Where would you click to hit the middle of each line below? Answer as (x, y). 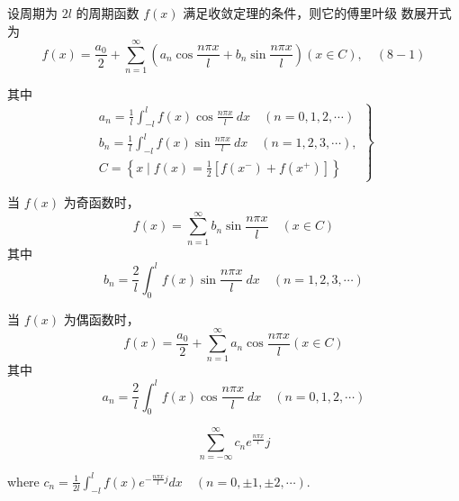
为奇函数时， (101, 202)
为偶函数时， (101, 319)
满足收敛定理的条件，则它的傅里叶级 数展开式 (317, 13)
